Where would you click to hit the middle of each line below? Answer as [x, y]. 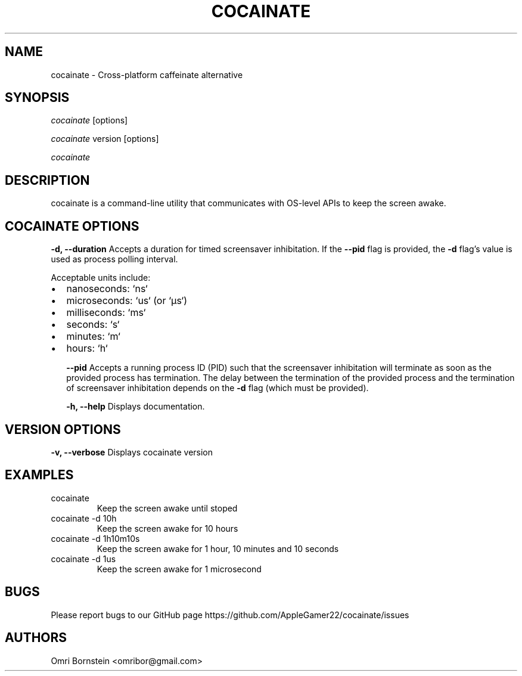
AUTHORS [36, 638]
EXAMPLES [39, 475]
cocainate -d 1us [83, 559]
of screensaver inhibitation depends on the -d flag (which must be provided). [218, 388]
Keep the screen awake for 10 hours [167, 528]
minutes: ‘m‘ [93, 337]
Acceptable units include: [101, 278]
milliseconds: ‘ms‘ [106, 313]
